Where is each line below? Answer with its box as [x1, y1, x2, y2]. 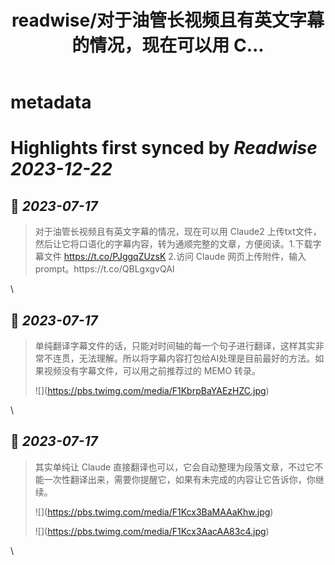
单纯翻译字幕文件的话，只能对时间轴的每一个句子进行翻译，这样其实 [34, 340, 316, 351]
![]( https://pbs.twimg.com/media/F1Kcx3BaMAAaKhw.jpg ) [34, 506, 274, 518]
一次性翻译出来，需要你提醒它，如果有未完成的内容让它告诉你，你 [43, 473, 316, 485]
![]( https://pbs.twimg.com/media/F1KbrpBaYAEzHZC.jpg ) [34, 385, 270, 396]
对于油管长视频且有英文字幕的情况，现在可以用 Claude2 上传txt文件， [34, 226, 322, 238]
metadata [10, 91, 92, 114]
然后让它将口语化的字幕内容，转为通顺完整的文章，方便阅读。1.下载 [34, 238, 313, 250]
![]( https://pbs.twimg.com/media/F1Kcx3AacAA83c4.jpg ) [34, 525, 270, 537]
